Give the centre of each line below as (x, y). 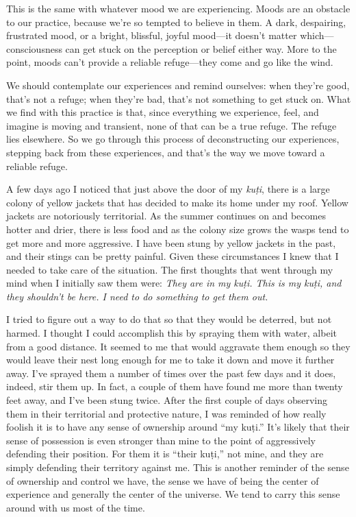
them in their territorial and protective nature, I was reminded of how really (166, 413)
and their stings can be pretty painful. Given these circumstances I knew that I (173, 256)
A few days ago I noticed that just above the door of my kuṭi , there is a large (168, 189)
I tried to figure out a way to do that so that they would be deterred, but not (169, 319)
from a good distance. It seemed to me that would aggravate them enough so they (178, 346)
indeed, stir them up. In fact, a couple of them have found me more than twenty (175, 386)
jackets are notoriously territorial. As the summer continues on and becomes (166, 216)
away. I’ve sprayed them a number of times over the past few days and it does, (171, 373)
